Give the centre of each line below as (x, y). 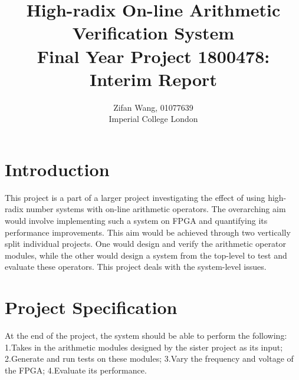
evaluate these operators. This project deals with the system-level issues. (136, 267)
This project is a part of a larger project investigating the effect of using (135, 197)
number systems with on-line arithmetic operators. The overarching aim (156, 209)
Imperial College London (153, 119)
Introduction (57, 169)
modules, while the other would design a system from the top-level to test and (146, 255)
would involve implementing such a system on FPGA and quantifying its (136, 220)
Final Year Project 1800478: (153, 56)
